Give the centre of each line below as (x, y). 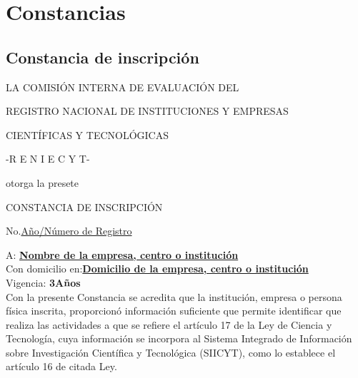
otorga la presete (43, 182)
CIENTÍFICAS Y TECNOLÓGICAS (87, 134)
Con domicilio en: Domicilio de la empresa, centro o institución (157, 269)
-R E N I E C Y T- (48, 159)
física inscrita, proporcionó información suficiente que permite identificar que (174, 311)
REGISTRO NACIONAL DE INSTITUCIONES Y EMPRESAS (147, 111)
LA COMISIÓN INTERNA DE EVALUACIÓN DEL (123, 87)
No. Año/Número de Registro (69, 231)
